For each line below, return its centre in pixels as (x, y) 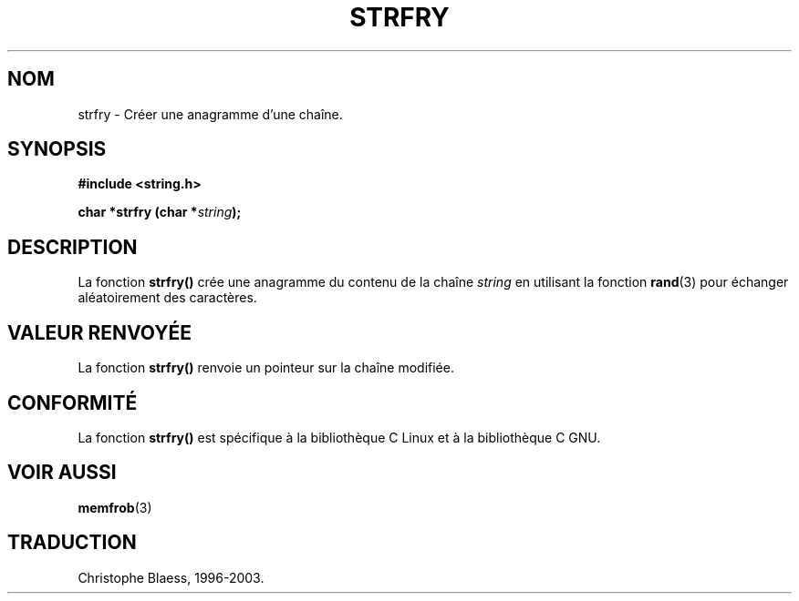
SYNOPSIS (57, 149)
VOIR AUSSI (62, 473)
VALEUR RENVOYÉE (99, 332)
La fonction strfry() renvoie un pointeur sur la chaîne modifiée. (266, 368)
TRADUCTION (72, 543)
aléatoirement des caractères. (167, 298)
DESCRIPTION (73, 247)
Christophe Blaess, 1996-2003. (171, 577)
